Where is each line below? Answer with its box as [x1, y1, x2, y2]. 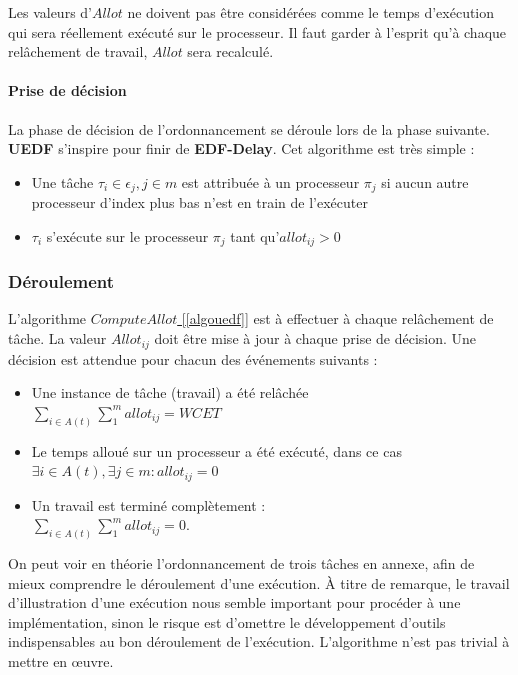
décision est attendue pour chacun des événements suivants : [8, 348, 378, 369]
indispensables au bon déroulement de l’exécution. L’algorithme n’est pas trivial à [8, 631, 510, 652]
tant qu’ [230, 225, 280, 246]
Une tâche [31, 171, 94, 192]
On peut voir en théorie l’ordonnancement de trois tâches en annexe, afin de [8, 553, 475, 574]
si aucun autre [381, 171, 469, 192]
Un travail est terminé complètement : [31, 494, 266, 515]
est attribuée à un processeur [181, 171, 360, 192]
